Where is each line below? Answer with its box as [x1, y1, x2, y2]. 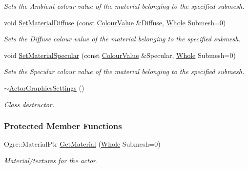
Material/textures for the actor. [4, 155, 98, 165]
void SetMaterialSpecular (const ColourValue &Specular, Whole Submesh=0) [4, 50, 236, 60]
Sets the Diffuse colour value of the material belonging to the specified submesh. [4, 34, 241, 44]
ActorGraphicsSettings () [9, 82, 84, 93]
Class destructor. [4, 99, 55, 109]
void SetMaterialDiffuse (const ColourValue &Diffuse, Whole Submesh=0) [4, 17, 226, 27]
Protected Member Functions [4, 120, 122, 132]
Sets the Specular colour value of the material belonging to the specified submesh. [4, 66, 245, 76]
